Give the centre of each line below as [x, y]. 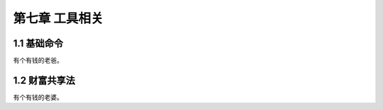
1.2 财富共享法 [44, 80]
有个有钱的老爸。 [38, 61]
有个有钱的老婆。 [38, 97]
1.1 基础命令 [38, 43]
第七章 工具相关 [58, 18]
